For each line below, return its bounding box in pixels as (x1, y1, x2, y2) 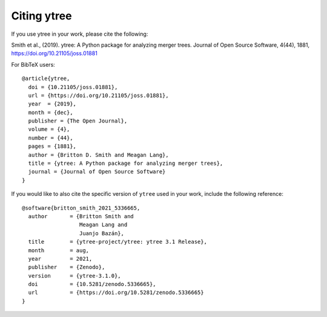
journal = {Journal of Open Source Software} (28, 169, 166, 175)
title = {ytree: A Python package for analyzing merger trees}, (28, 160, 223, 167)
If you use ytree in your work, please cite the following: (11, 30, 148, 38)
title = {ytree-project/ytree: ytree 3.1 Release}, (28, 238, 207, 245)
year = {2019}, (28, 101, 77, 107)
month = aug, (28, 247, 90, 254)
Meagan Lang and (79, 221, 128, 229)
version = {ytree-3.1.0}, (28, 272, 121, 279)
